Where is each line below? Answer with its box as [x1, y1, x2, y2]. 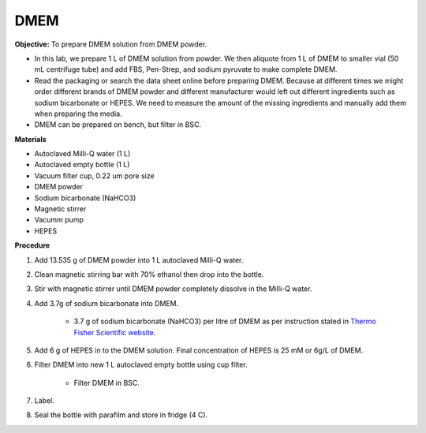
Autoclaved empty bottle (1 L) [34, 160, 130, 170]
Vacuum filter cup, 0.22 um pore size [34, 170, 155, 181]
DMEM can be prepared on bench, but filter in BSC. [34, 120, 201, 129]
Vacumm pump [34, 215, 84, 225]
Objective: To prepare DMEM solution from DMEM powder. [14, 39, 207, 49]
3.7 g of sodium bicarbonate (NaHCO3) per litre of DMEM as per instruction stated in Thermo [73, 316, 376, 327]
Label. [34, 396, 54, 405]
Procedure [14, 241, 50, 250]
